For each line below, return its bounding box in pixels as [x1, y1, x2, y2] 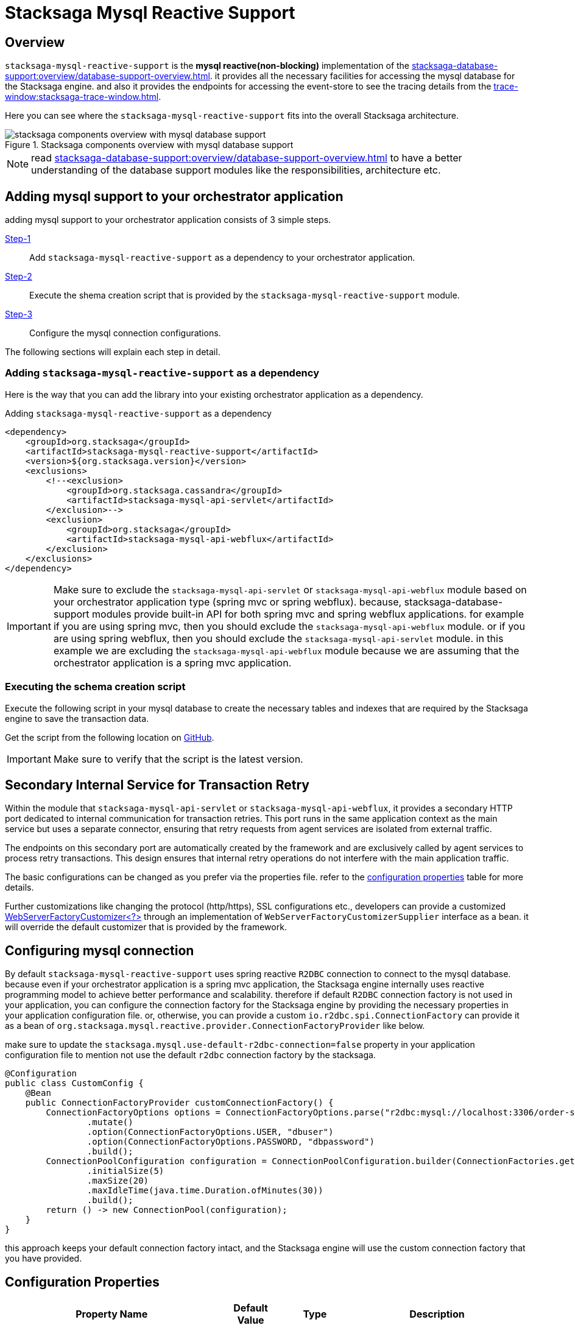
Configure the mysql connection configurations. [29, 328, 221, 339]
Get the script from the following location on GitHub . [5, 732, 214, 743]
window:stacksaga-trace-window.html [5, 91, 159, 102]
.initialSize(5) [86, 1166, 164, 1176]
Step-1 [5, 233, 31, 244]
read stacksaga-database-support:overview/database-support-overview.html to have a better [31, 152, 462, 164]
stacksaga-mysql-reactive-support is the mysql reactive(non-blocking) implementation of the [5, 60, 410, 71]
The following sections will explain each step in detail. [5, 347, 220, 358]
